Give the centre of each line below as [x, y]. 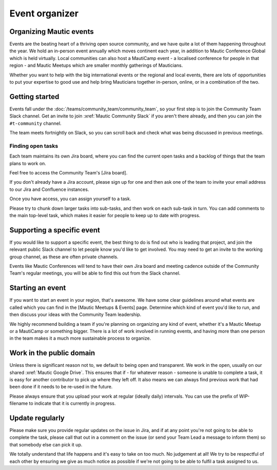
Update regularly [37, 418]
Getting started [34, 97]
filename [19, 403]
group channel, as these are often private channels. [64, 257]
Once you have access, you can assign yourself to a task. [70, 199]
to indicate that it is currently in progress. [72, 403]
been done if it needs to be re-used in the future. [61, 387]
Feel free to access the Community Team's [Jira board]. [68, 173]
